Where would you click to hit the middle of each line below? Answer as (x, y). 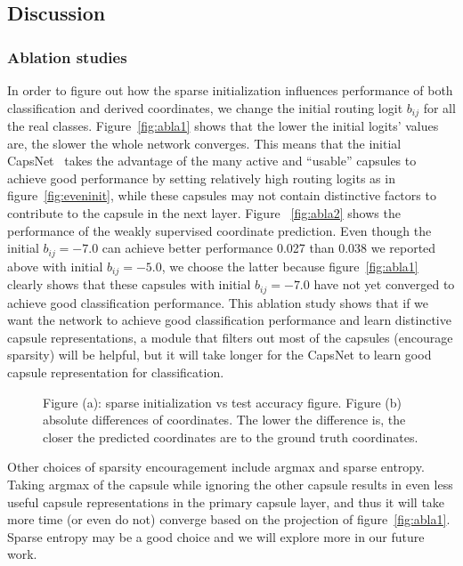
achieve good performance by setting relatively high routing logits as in (201, 178)
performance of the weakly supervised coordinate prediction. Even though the (219, 230)
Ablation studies (67, 57)
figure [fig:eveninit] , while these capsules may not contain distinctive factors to (222, 195)
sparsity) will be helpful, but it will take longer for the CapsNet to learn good (219, 355)
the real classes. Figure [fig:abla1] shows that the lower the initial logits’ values (223, 126)
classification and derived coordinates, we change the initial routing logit (205, 107)
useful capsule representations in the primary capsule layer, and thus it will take (226, 501)
